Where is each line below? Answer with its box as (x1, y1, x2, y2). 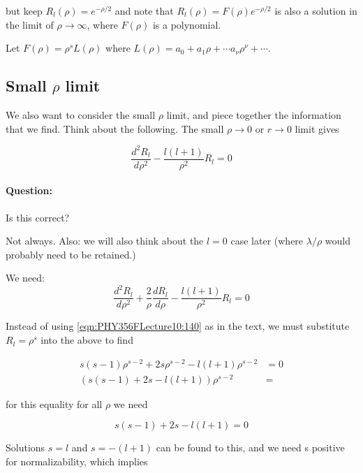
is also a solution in (274, 3, 357, 17)
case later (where (230, 233, 304, 248)
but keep (6, 3, 43, 17)
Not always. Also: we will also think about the (6, 233, 204, 248)
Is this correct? (6, 210, 70, 224)
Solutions (6, 440, 45, 455)
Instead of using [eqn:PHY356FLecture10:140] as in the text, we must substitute (6, 319, 350, 333)
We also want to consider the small (6, 107, 156, 122)
